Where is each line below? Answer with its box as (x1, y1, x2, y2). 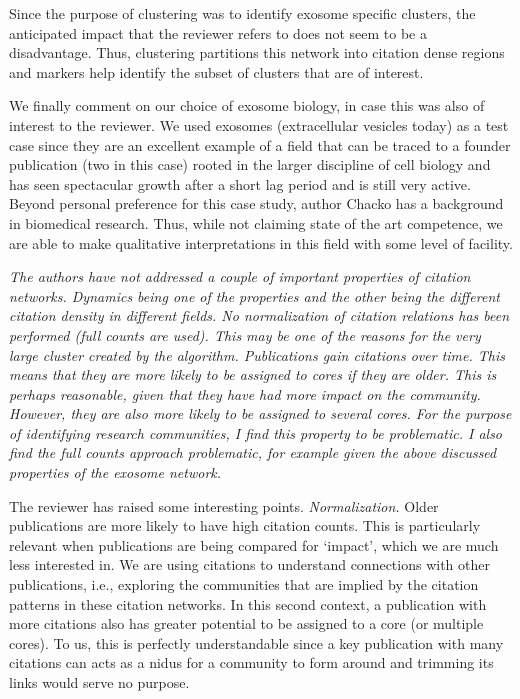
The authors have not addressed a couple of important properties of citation (9, 266, 471, 287)
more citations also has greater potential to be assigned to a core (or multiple (9, 613, 484, 634)
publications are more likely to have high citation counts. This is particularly (9, 515, 481, 536)
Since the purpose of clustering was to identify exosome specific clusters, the (9, 3, 476, 23)
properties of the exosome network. (9, 462, 222, 483)
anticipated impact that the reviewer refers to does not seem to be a (9, 22, 427, 43)
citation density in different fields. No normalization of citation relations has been (9, 305, 510, 326)
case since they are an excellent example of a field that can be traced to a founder (9, 134, 511, 155)
